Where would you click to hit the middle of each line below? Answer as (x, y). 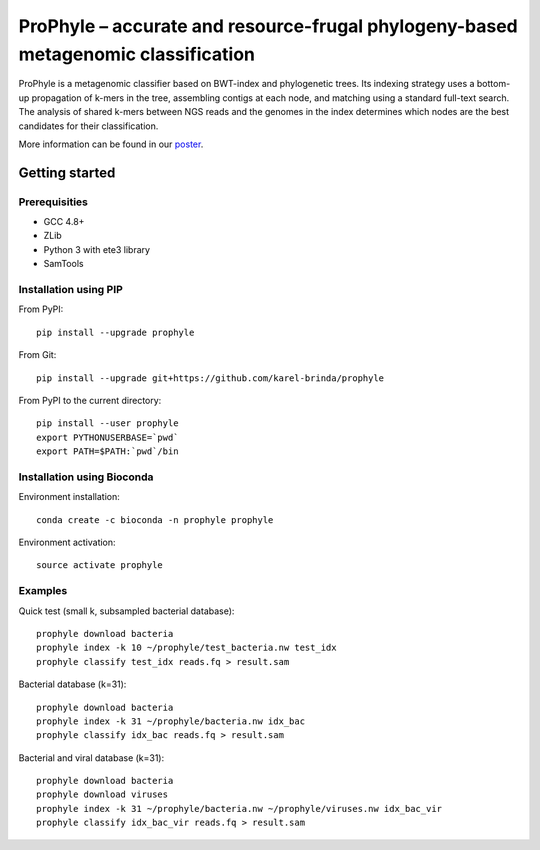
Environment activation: (67, 542)
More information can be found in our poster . (111, 144)
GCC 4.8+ (64, 222)
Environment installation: (69, 497)
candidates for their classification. (88, 126)
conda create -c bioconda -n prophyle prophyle (155, 519)
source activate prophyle (100, 565)
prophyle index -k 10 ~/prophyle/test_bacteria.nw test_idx (186, 648)
